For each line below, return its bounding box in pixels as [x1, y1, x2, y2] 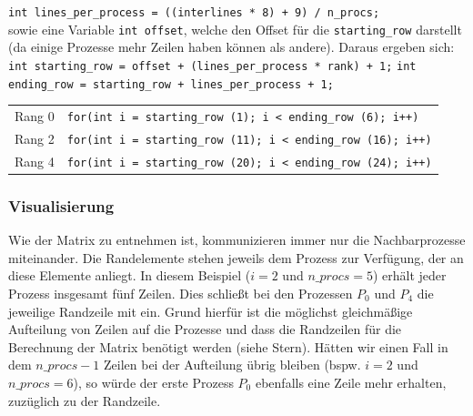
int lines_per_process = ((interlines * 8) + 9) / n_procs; [8, 6, 380, 19]
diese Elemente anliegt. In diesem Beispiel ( [8, 266, 251, 285]
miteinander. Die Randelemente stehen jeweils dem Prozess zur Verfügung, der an [8, 248, 464, 267]
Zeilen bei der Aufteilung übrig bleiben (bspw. [104, 355, 361, 374]
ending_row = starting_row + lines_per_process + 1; [8, 77, 334, 91]
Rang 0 [15, 107, 55, 125]
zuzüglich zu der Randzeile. [8, 391, 161, 410]
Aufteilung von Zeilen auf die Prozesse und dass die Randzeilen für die [8, 320, 402, 339]
